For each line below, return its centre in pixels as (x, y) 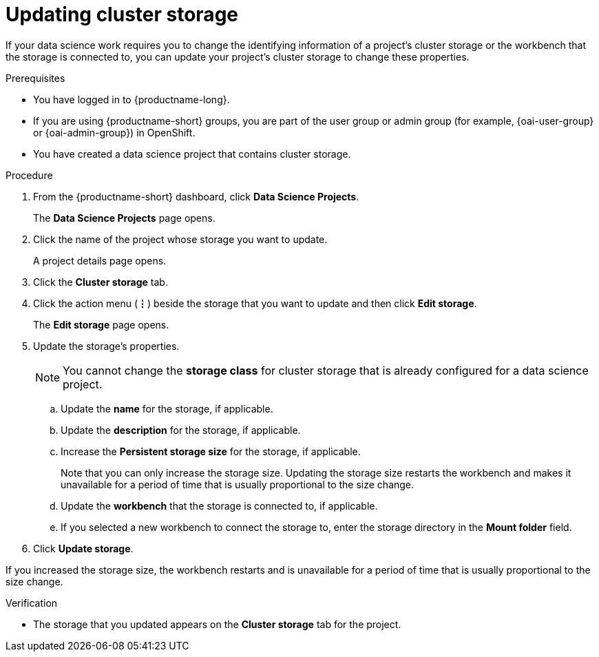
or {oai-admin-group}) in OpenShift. (114, 132)
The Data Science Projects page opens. (124, 218)
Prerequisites (35, 78)
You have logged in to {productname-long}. (132, 99)
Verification (32, 603)
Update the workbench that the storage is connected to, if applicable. (219, 505)
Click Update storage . (83, 548)
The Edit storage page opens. (101, 324)
